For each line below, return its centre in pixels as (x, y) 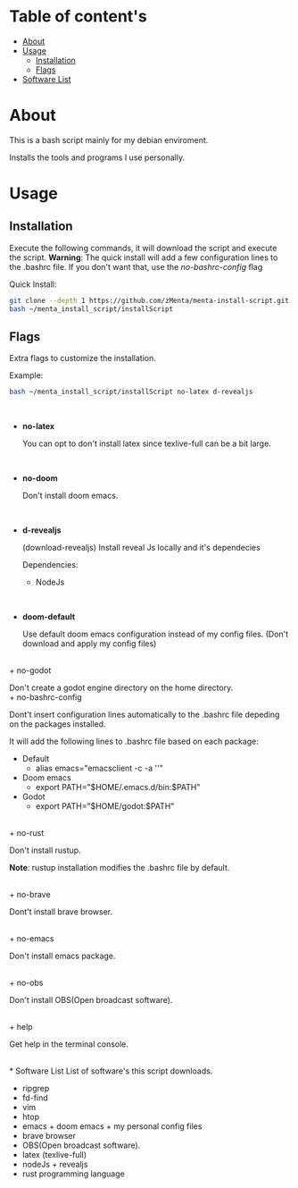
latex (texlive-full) (54, 1155)
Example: (26, 375)
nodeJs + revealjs (55, 1165)
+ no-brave (30, 895)
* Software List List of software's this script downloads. (111, 1071)
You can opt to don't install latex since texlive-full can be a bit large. (147, 443)
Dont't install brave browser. (61, 912)
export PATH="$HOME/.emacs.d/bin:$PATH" (118, 788)
